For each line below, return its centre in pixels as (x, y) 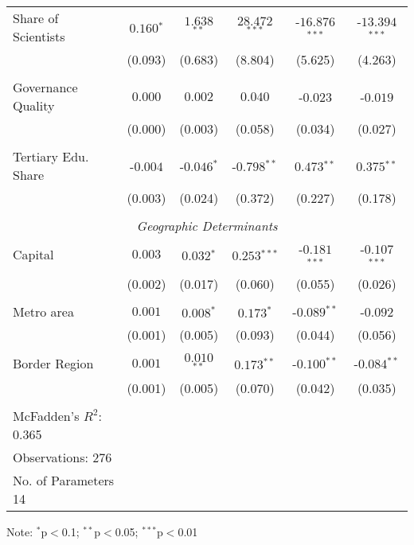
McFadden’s (46, 415)
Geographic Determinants (207, 226)
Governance (45, 87)
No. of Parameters (64, 480)
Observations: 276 (62, 457)
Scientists (39, 36)
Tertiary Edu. (51, 156)
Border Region (53, 364)
